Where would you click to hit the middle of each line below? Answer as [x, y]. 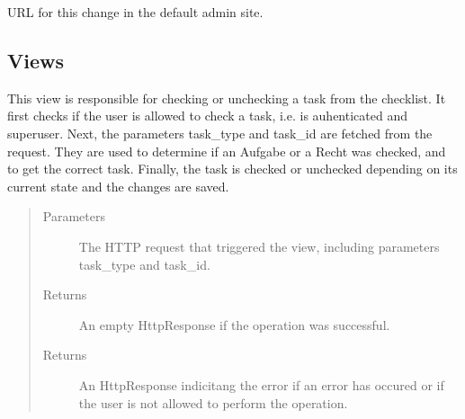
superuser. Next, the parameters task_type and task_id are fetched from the [220, 133]
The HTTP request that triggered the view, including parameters [259, 246]
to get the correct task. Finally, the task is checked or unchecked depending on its [232, 169]
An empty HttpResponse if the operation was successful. [234, 324]
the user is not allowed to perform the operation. [213, 402]
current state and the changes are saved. [118, 186]
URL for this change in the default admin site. [135, 12]
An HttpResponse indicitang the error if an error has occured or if [261, 384]
